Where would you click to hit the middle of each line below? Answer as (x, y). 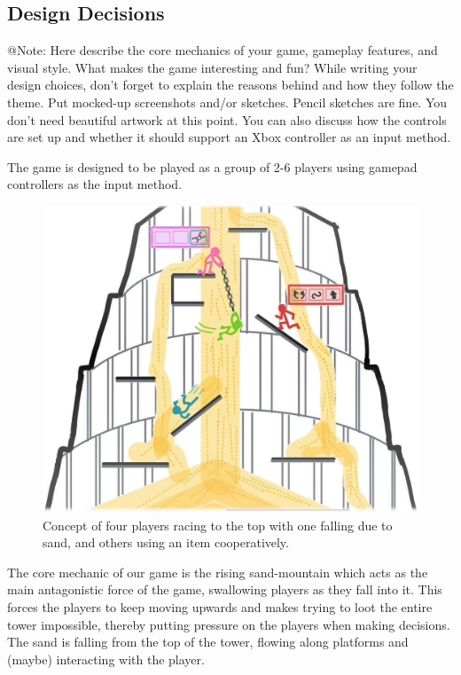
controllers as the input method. (95, 184)
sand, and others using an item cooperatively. (166, 542)
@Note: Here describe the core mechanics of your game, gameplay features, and (223, 50)
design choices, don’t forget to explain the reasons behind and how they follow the (230, 85)
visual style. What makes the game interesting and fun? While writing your (212, 67)
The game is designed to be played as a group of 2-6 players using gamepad (212, 166)
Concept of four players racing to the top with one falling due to (218, 525)
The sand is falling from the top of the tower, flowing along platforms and (208, 642)
